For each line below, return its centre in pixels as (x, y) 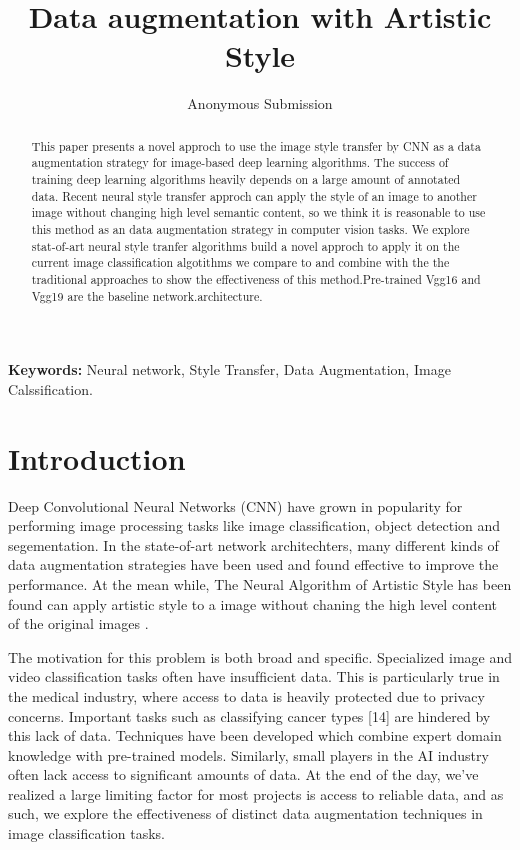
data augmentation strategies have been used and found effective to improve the (253, 564)
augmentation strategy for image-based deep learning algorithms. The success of (240, 162)
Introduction (97, 457)
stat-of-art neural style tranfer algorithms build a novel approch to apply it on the (245, 245)
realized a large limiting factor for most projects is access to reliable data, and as (256, 793)
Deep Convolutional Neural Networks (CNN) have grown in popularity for (235, 505)
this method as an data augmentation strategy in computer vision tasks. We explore (250, 228)
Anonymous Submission (260, 103)
